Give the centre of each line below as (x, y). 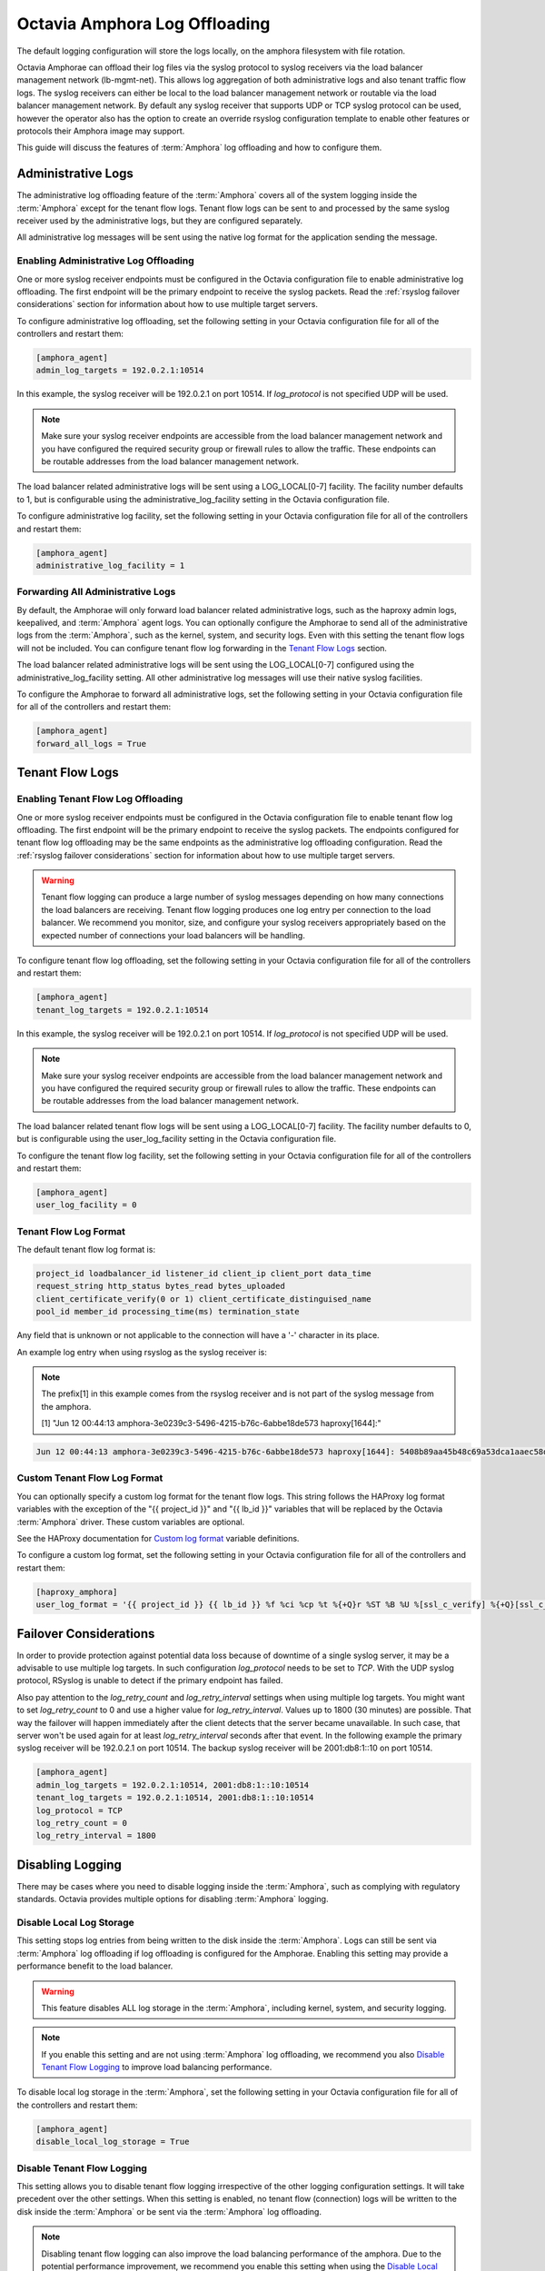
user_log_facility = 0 (86, 1205)
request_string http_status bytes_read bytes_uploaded (160, 1286)
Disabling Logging (69, 1864)
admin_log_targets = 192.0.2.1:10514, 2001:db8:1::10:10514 (173, 1785)
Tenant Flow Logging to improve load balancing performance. (157, 2068)
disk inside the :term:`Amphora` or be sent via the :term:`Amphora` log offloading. (169, 2211)
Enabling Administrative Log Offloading (105, 261)
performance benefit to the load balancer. (95, 1966)
